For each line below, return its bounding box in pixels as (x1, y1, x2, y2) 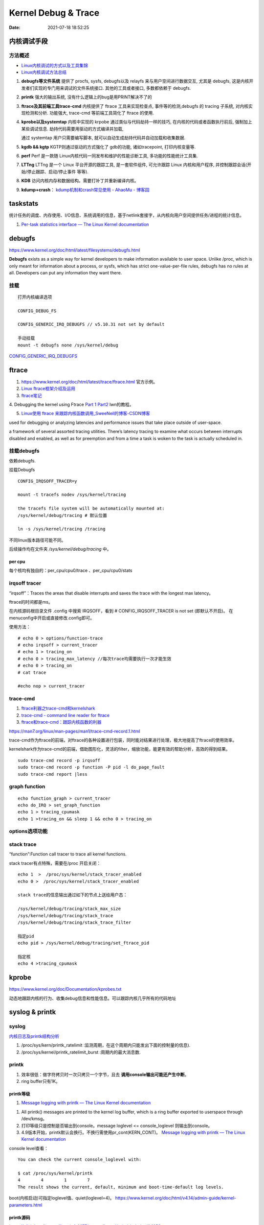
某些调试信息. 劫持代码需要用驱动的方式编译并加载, (21, 125, 124, 132)
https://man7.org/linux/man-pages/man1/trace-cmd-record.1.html (9, 728, 140, 734)
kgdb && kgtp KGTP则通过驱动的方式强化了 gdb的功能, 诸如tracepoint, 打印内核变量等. (21, 144, 196, 149)
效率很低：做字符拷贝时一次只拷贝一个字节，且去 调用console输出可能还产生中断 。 (21, 1071, 189, 1078)
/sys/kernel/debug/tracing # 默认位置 (18, 513, 108, 518)
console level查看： (9, 1145, 49, 1151)
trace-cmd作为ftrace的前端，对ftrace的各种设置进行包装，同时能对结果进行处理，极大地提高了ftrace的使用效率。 (9, 737, 237, 743)
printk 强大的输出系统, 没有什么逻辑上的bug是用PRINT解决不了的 (21, 94, 153, 100)
